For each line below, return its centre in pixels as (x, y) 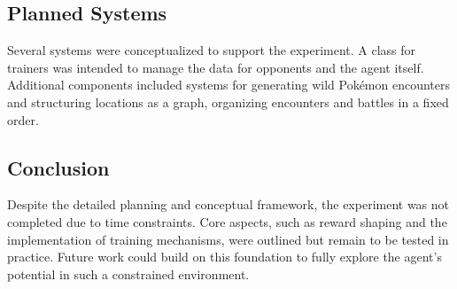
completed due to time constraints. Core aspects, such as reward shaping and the (227, 221)
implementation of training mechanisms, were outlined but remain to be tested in (228, 239)
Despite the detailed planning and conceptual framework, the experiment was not (228, 204)
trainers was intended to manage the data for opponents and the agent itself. (216, 67)
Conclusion (58, 167)
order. (23, 119)
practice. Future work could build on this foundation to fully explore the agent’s (225, 257)
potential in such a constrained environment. (128, 273)
